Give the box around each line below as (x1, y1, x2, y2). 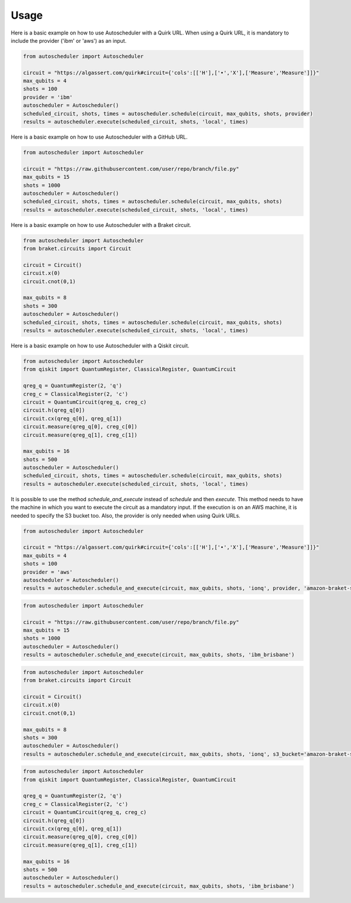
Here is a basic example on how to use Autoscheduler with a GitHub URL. (11, 133, 188, 140)
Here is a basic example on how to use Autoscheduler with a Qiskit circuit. (11, 342, 190, 349)
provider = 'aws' (23, 568, 73, 575)
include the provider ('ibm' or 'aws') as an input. (11, 37, 127, 44)
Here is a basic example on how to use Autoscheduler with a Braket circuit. (11, 221, 191, 228)
